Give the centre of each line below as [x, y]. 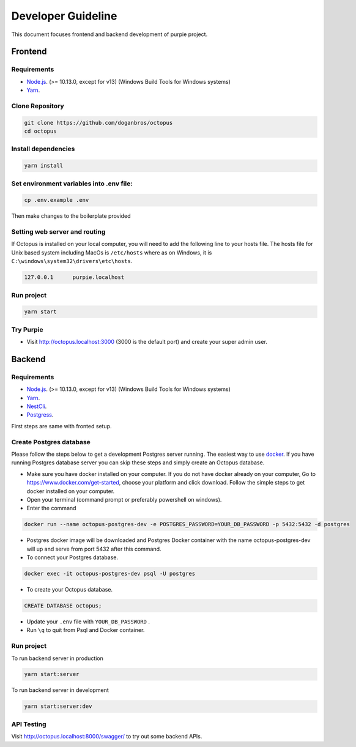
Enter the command [51, 508]
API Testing [29, 724]
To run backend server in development [60, 690]
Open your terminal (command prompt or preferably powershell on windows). [124, 499]
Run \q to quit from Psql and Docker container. [86, 630]
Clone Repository [38, 106]
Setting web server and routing [58, 232]
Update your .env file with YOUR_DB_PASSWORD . [88, 622]
